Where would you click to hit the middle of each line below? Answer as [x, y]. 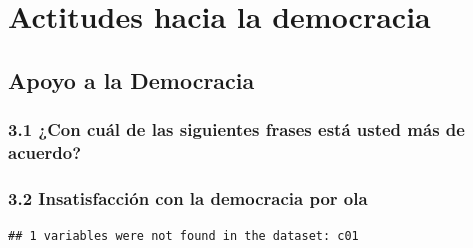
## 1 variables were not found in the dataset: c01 [183, 236]
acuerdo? [45, 152]
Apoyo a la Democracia [131, 79]
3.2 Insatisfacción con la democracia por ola [188, 197]
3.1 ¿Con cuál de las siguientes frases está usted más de [236, 129]
